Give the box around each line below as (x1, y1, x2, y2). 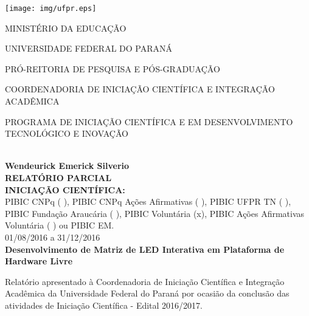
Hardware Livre (5, 255, 73, 267)
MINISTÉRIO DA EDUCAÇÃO (5, 21, 127, 34)
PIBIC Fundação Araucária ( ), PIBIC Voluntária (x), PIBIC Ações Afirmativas (5, 207, 305, 219)
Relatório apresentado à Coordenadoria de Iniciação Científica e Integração (5, 275, 285, 287)
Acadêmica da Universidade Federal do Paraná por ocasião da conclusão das (5, 287, 290, 300)
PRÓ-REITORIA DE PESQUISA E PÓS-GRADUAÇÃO (5, 62, 220, 75)
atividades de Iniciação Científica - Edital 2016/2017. (5, 298, 203, 311)
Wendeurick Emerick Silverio (5, 159, 130, 172)
